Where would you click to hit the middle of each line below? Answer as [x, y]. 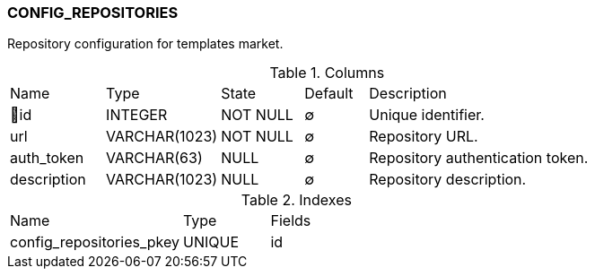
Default [329, 94]
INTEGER [137, 115]
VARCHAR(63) [154, 158]
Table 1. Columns [327, 73]
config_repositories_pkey [95, 242]
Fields [291, 221]
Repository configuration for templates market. [145, 44]
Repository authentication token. [479, 158]
